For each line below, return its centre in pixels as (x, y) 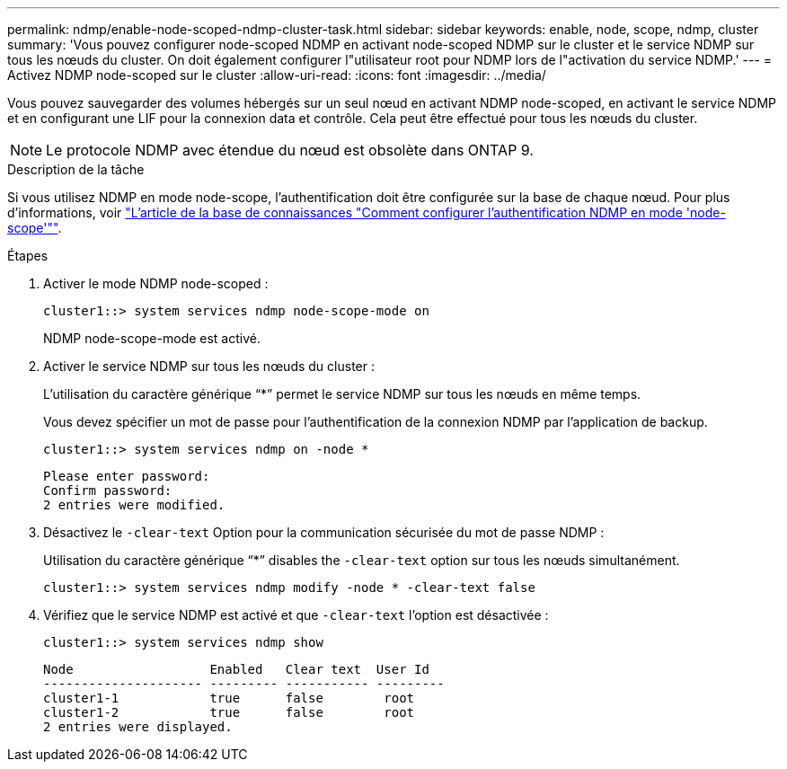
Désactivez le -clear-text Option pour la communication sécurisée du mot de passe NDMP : (324, 532)
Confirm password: (108, 491)
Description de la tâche (76, 169)
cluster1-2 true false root (229, 712)
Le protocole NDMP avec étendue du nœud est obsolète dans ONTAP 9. (290, 150)
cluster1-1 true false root (229, 698)
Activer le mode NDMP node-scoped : (156, 283)
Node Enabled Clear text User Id (236, 669)
